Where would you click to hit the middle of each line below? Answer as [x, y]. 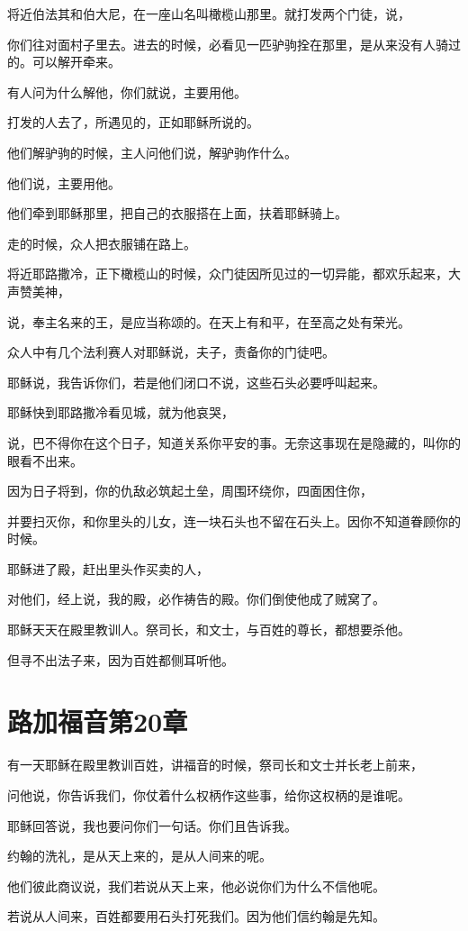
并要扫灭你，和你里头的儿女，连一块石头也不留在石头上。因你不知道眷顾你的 [234, 520]
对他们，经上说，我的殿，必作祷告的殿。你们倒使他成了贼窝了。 [196, 599]
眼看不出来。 [45, 460]
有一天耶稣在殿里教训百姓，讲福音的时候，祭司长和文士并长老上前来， [215, 765]
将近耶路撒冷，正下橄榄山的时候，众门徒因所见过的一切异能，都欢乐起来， [228, 274]
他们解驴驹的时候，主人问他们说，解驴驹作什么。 [152, 152]
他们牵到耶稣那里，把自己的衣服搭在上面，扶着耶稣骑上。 [177, 213]
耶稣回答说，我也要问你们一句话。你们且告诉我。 [152, 825]
